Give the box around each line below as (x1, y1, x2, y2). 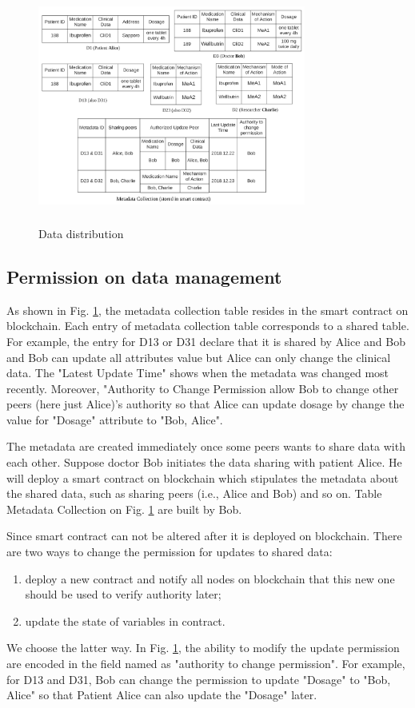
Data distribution (38, 225, 124, 241)
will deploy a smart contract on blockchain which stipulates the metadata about (6, 469, 399, 486)
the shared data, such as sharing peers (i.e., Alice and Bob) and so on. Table (6, 485, 382, 502)
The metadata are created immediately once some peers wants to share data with (6, 438, 405, 455)
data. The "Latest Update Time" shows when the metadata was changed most (6, 364, 389, 381)
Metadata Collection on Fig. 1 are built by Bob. (6, 500, 242, 517)
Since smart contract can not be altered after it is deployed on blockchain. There (6, 527, 402, 544)
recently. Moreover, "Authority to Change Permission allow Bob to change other (6, 380, 399, 396)
